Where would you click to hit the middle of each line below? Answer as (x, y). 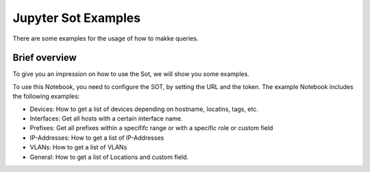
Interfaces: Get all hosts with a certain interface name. (106, 119)
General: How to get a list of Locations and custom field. (109, 157)
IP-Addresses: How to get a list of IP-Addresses (97, 138)
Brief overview (45, 58)
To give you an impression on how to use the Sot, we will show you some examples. (131, 74)
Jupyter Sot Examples (76, 18)
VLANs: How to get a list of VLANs (78, 147)
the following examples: (46, 97)
